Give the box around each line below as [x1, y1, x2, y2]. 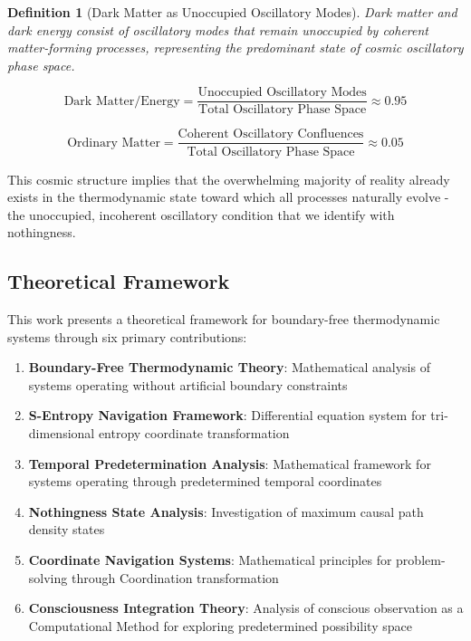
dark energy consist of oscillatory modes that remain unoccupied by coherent [7, 20, 429, 39]
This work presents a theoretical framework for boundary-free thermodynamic [7, 310, 440, 329]
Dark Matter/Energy [63, 94, 180, 108]
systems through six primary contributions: [7, 327, 247, 346]
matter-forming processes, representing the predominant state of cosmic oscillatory [7, 38, 464, 57]
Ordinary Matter [67, 136, 160, 149]
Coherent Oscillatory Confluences [178, 128, 364, 141]
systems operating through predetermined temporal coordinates [28, 472, 382, 491]
